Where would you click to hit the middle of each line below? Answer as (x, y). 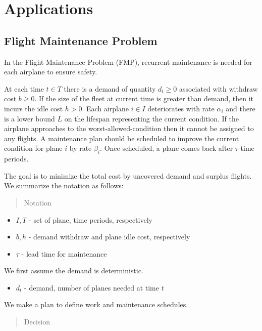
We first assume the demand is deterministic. (74, 271)
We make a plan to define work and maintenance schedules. (96, 304)
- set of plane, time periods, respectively (91, 219)
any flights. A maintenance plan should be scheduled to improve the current (122, 138)
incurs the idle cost (34, 108)
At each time (24, 88)
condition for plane (33, 148)
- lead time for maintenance (64, 253)
